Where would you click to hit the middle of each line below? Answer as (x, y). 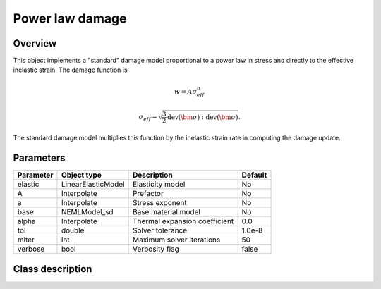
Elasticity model (159, 185)
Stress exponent (159, 203)
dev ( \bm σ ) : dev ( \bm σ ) (202, 117)
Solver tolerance (160, 230)
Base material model (167, 212)
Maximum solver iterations (176, 240)
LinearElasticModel (93, 185)
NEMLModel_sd (87, 212)
